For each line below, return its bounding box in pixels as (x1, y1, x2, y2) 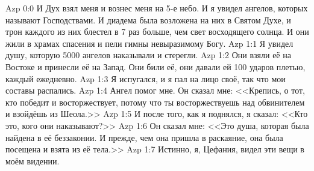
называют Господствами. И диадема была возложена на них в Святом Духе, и (5, 13, 291, 26)
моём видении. (5, 154, 60, 167)
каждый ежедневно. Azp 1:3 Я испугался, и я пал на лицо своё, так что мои (5, 72, 286, 85)
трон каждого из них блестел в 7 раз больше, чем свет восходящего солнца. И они (5, 25, 309, 38)
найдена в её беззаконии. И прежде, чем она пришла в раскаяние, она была (5, 131, 283, 143)
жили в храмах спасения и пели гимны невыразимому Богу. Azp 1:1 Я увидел (5, 37, 294, 49)
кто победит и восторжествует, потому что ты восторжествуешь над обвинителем (5, 95, 305, 108)
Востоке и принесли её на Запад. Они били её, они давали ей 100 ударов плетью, (5, 60, 306, 73)
